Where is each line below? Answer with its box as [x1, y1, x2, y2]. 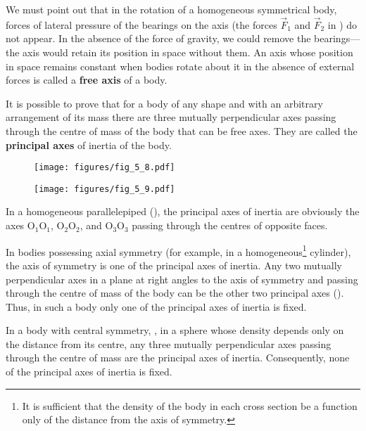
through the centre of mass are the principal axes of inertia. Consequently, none [6, 350, 350, 365]
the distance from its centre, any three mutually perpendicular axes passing [6, 336, 332, 351]
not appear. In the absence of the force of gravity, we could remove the [6, 31, 311, 46]
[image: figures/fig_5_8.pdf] [34, 162, 175, 173]
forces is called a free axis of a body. [6, 72, 168, 87]
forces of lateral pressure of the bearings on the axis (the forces [6, 17, 277, 32]
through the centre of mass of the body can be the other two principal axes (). [6, 285, 344, 300]
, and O [80, 218, 113, 233]
